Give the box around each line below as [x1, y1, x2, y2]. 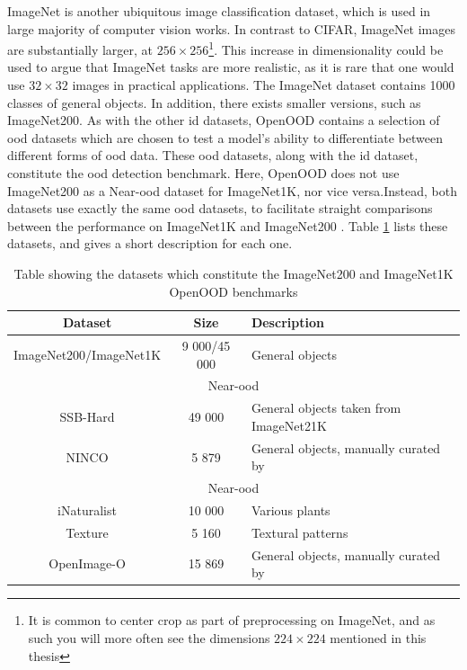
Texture [66, 523, 109, 541]
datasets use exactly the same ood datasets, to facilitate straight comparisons [7, 199, 433, 218]
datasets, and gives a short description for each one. [7, 234, 293, 253]
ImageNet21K [251, 415, 327, 434]
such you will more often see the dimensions [28, 628, 270, 647]
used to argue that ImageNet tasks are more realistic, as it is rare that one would [7, 58, 454, 76]
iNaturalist [57, 501, 117, 519]
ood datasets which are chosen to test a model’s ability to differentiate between [7, 128, 443, 147]
